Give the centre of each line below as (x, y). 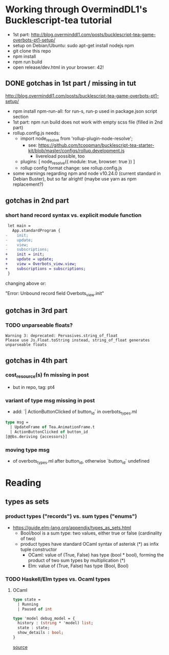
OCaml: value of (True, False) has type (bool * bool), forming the (96, 554)
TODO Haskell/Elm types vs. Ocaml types (58, 579)
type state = (27, 599)
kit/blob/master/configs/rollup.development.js (76, 150)
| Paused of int (35, 609)
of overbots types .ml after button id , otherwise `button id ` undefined (81, 461)
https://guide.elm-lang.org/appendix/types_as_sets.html (72, 527)
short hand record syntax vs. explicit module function (73, 215)
